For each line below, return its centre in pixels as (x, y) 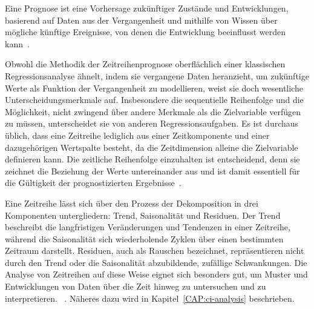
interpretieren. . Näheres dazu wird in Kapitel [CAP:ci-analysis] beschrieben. (150, 298)
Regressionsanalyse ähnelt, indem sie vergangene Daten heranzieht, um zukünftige (157, 75)
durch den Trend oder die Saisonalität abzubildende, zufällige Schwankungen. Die (156, 262)
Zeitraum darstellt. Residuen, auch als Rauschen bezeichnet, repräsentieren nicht (155, 251)
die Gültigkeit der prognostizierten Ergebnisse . (93, 183)
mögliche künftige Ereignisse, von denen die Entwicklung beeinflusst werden (145, 32)
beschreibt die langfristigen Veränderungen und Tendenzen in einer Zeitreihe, (148, 227)
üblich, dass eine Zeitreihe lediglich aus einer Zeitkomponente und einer (137, 135)
